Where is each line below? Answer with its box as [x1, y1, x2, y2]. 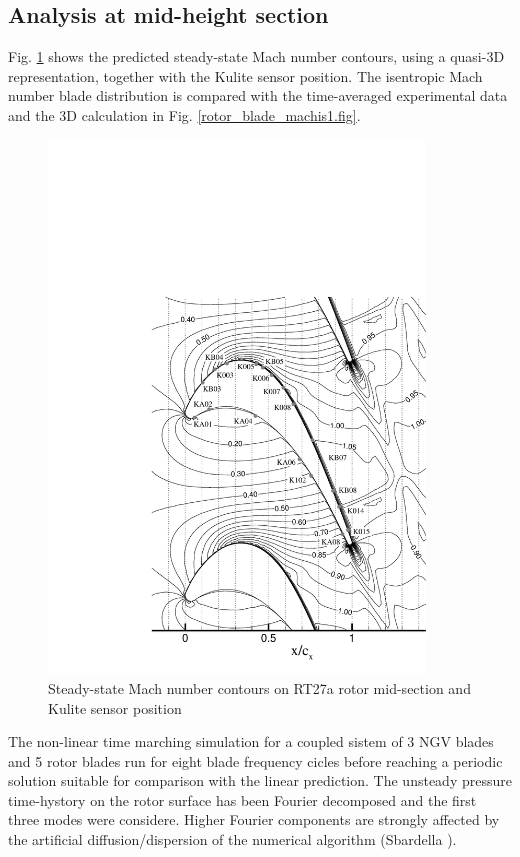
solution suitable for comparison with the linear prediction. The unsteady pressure [8, 770, 512, 791]
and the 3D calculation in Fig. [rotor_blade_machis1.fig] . [8, 104, 361, 125]
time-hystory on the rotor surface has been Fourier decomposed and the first [8, 789, 477, 810]
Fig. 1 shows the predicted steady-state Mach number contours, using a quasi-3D [8, 46, 505, 67]
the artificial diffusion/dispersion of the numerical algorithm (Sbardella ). [8, 829, 457, 850]
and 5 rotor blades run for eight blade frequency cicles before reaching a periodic [8, 750, 503, 771]
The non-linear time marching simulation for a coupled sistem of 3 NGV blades [8, 731, 494, 752]
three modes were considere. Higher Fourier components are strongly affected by [8, 809, 500, 830]
